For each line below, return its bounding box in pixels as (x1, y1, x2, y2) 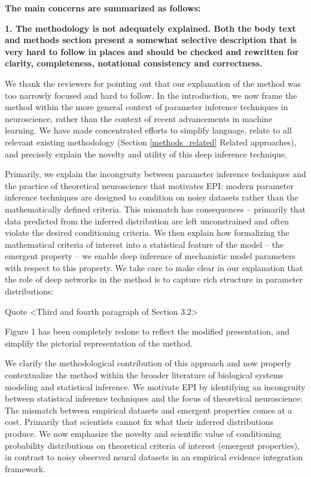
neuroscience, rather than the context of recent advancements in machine (5, 112, 273, 124)
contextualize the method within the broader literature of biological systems (5, 369, 283, 381)
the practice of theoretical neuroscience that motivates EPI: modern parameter (5, 179, 294, 192)
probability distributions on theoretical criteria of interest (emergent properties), (5, 439, 300, 451)
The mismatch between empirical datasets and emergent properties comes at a (5, 403, 292, 416)
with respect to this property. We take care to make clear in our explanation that (5, 261, 303, 274)
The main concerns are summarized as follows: (5, 2, 201, 14)
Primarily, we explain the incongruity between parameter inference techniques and (5, 168, 306, 180)
